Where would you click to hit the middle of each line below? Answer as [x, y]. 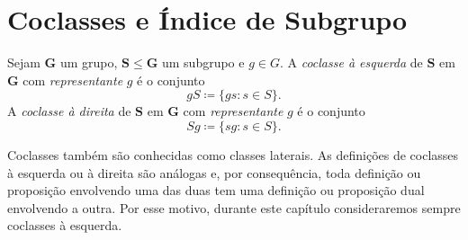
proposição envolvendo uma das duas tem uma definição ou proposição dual [216, 190]
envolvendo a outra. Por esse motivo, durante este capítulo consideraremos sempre [234, 207]
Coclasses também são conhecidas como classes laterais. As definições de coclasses [233, 154]
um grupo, [89, 62]
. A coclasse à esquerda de [351, 62]
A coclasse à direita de [69, 111]
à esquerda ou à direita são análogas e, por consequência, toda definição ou [214, 172]
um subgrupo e [203, 62]
